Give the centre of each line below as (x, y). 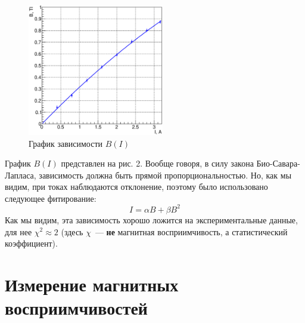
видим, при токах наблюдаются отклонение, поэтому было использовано (136, 187)
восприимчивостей (76, 308)
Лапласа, (21, 175)
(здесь (72, 231)
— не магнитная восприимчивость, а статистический (191, 231)
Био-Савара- (278, 163)
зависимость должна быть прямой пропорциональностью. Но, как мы (165, 175)
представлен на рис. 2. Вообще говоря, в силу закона (157, 163)
